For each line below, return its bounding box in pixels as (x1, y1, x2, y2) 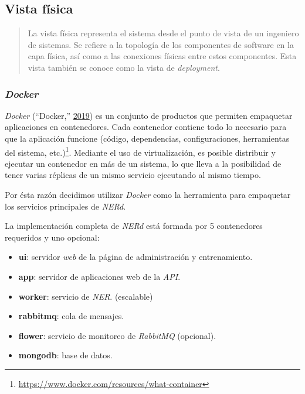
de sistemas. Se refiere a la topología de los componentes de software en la (28, 38, 294, 50)
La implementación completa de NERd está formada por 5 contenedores (5, 220, 263, 232)
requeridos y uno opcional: (5, 231, 100, 243)
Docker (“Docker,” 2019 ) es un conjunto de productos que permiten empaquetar (5, 109, 293, 121)
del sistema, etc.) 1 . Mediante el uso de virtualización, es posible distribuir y (5, 144, 276, 158)
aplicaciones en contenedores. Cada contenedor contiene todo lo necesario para (5, 121, 287, 133)
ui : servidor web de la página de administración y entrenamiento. (18, 251, 253, 263)
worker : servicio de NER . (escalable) (18, 290, 153, 302)
